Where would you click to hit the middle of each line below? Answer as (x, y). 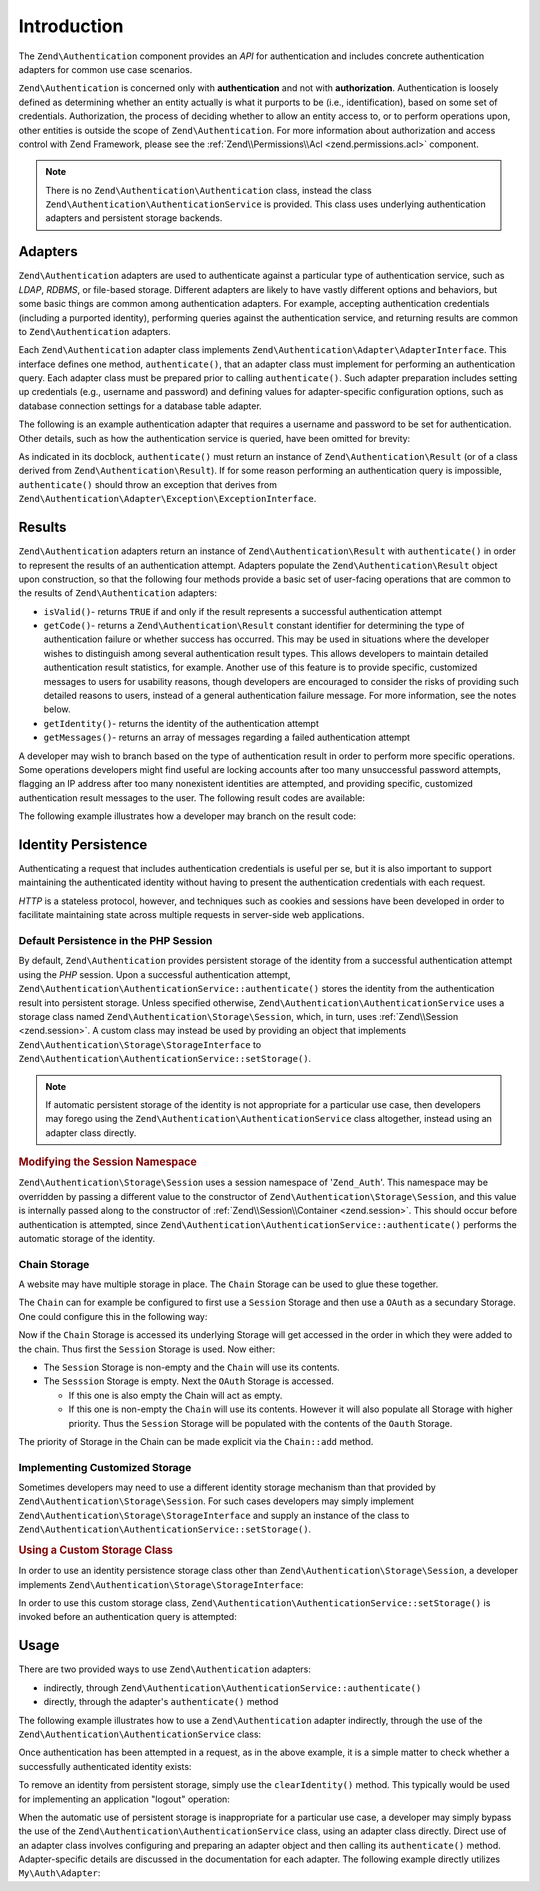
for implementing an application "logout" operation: (124, 1799)
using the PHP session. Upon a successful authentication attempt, (154, 974)
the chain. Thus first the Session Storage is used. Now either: (147, 1349)
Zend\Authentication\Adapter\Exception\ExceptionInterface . (167, 499)
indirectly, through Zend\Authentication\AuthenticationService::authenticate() (232, 1687)
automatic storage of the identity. (87, 1238)
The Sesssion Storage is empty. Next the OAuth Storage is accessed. (189, 1381)
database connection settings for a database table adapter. (140, 406)
